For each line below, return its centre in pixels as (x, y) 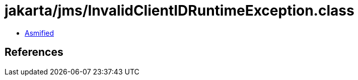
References (34, 52)
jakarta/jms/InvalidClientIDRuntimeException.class (180, 11)
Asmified (40, 33)
